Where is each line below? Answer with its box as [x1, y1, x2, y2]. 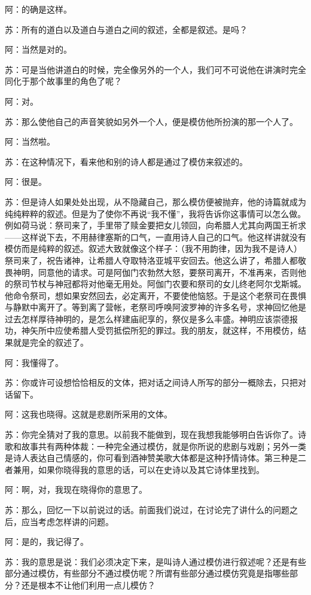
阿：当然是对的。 [5, 43, 72, 56]
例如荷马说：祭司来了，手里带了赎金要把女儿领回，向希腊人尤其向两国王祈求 [5, 219, 306, 231]
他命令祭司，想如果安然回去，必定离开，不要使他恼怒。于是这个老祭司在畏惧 [5, 289, 306, 301]
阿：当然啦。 [5, 135, 55, 148]
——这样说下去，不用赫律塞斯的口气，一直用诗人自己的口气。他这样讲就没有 [5, 230, 306, 243]
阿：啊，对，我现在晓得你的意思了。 [5, 483, 147, 496]
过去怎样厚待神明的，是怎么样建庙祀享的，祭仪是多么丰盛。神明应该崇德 [5, 312, 289, 325]
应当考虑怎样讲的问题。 [21, 515, 114, 527]
